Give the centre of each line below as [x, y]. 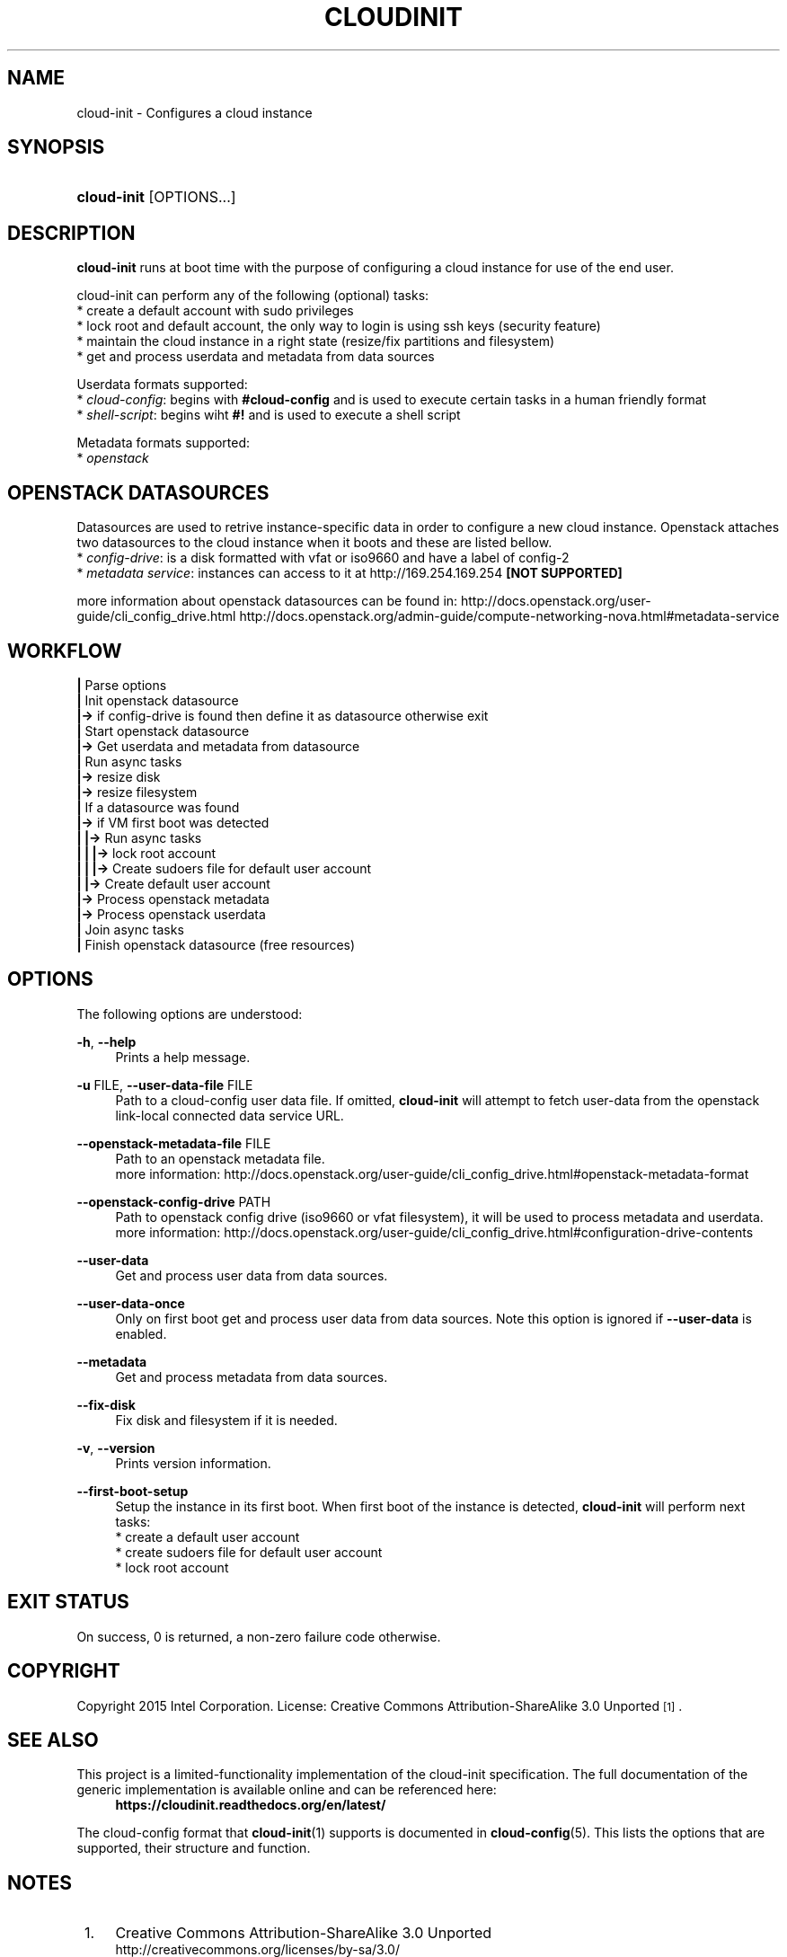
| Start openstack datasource [163, 731]
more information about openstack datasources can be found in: [267, 601]
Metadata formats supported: [164, 443]
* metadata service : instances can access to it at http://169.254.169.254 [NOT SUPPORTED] [349, 573]
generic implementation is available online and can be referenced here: [287, 1790]
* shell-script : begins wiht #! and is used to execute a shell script [269, 415]
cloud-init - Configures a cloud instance [195, 112]
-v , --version [116, 1448]
